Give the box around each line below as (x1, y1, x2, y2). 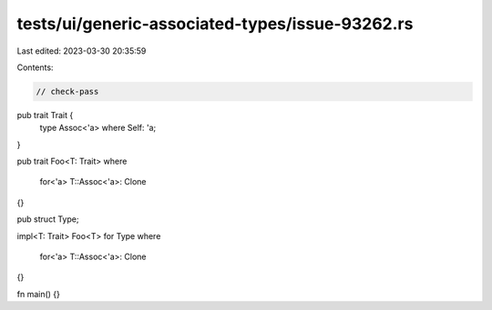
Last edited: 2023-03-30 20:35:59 (16, 45, 147, 56)
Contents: (16, 62, 54, 73)
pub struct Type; (16, 214, 79, 225)
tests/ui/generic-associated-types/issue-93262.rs (16, 14, 414, 34)
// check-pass (36, 86, 99, 96)
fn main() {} (16, 288, 61, 299)
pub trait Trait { (16, 109, 74, 120)
